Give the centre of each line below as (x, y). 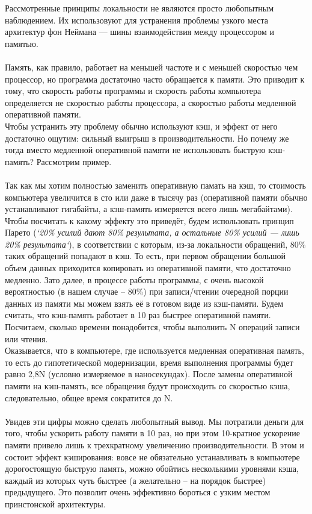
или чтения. (26, 338)
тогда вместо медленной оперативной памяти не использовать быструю (135, 150)
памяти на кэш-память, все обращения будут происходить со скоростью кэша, (148, 386)
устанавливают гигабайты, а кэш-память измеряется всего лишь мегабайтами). (149, 209)
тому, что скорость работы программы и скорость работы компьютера (133, 91)
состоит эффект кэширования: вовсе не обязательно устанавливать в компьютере (152, 456)
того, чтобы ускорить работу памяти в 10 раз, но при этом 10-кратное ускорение (152, 433)
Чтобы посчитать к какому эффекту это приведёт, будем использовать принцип (149, 220)
